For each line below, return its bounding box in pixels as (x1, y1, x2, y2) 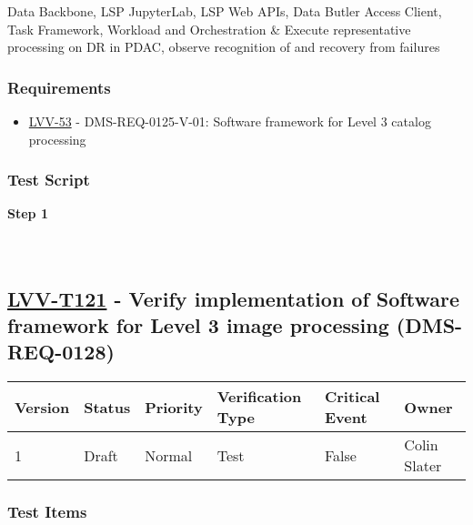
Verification (216, 386, 302, 408)
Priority (145, 396, 203, 418)
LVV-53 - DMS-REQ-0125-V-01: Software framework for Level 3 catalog (28, 112, 431, 130)
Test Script (7, 168, 90, 191)
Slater (404, 455, 442, 477)
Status (84, 396, 131, 418)
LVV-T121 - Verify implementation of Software (7, 284, 459, 312)
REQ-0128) (7, 338, 115, 366)
